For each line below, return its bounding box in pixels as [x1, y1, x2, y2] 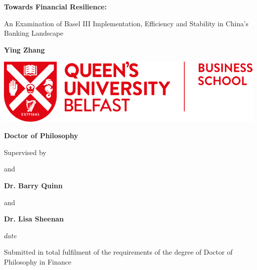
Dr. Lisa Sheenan [4, 214, 64, 224]
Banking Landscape [4, 28, 63, 38]
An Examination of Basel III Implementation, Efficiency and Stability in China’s [4, 18, 249, 28]
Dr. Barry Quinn [4, 180, 63, 190]
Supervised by [4, 147, 46, 157]
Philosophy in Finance [4, 256, 72, 267]
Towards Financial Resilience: [4, 1, 107, 11]
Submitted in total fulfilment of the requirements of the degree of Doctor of [4, 247, 233, 257]
